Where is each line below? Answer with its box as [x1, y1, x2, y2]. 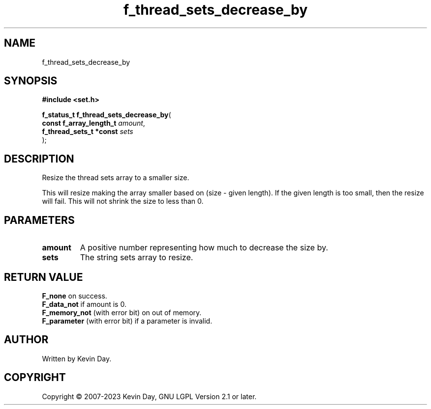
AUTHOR [4, 333, 49, 346]
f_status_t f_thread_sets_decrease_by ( [42, 110, 171, 119]
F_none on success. [42, 291, 107, 300]
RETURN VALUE [4, 271, 83, 283]
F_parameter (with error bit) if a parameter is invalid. [42, 316, 213, 325]
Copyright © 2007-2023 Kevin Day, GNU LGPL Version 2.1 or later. [42, 392, 257, 401]
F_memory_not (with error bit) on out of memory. [42, 308, 202, 317]
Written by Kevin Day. [42, 354, 112, 363]
